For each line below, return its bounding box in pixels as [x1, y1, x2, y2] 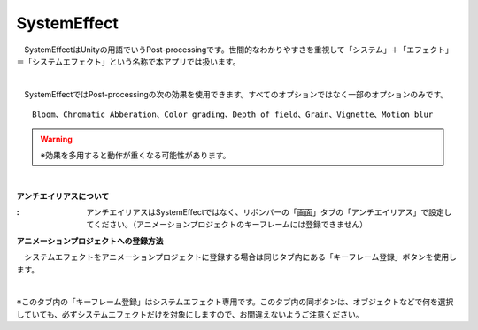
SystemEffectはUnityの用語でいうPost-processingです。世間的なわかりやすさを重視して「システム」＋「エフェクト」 [23, 44, 453, 55]
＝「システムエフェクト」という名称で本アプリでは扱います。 [16, 56, 241, 66]
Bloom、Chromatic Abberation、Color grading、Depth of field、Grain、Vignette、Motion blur [32, 110, 434, 119]
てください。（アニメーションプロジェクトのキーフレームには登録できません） [86, 219, 367, 230]
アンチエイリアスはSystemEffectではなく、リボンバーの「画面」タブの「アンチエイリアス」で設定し [86, 207, 452, 218]
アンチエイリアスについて [16, 190, 110, 201]
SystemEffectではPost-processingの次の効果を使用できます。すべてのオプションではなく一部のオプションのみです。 [23, 88, 449, 99]
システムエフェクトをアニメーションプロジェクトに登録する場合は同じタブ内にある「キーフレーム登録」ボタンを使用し [23, 252, 458, 263]
